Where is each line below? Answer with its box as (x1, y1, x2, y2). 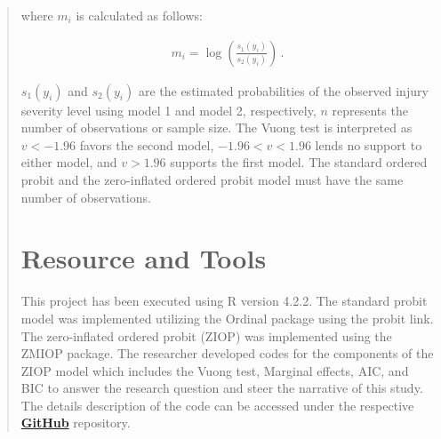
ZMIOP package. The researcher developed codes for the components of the (20, 344, 434, 363)
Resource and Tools (20, 240, 267, 276)
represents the (332, 100, 408, 119)
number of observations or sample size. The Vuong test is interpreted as (20, 118, 413, 137)
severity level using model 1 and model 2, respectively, (20, 100, 317, 119)
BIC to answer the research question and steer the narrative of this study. (20, 379, 423, 397)
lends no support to (315, 135, 422, 154)
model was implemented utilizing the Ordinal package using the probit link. (20, 308, 434, 327)
